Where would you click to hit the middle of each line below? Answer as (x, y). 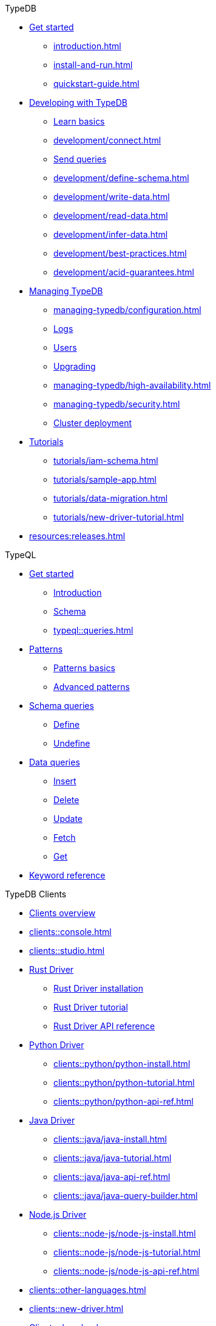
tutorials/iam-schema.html (106, 461)
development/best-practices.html (120, 253)
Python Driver (57, 1045)
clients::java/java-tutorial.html (113, 1158)
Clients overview (62, 913)
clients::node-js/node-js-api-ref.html (127, 1271)
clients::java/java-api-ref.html (112, 1177)
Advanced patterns (92, 687)
